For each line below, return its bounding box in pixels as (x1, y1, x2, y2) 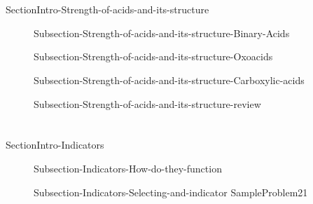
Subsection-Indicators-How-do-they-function (34, 161, 222, 175)
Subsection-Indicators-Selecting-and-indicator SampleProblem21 (34, 184, 308, 199)
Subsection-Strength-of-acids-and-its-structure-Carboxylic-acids (34, 72, 305, 87)
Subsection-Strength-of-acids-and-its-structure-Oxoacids (34, 49, 273, 64)
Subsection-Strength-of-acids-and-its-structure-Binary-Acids (34, 25, 290, 40)
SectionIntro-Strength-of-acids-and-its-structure (6, 2, 209, 17)
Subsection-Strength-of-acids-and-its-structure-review (34, 96, 261, 111)
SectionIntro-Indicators (6, 137, 104, 152)
